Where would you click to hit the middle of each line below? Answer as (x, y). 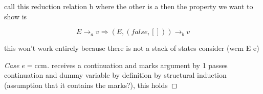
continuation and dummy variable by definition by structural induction (115, 75)
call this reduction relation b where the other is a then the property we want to (129, 6)
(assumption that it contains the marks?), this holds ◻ (91, 85)
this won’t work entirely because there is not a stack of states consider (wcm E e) (132, 48)
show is (16, 16)
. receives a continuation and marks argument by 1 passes (137, 65)
